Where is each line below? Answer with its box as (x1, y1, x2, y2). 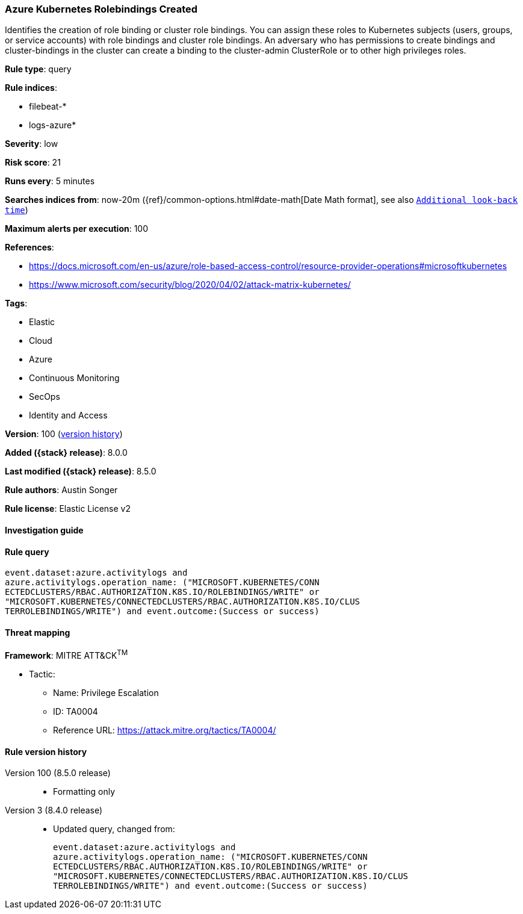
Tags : (5, 298, 28, 309)
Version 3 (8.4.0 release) (5, 805, 103, 816)
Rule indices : (5, 82, 57, 93)
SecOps (29, 391, 60, 402)
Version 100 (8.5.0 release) (5, 768, 111, 779)
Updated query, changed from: (53, 824, 175, 835)
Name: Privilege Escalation (53, 688, 159, 698)
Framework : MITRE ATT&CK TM (5, 648, 128, 661)
